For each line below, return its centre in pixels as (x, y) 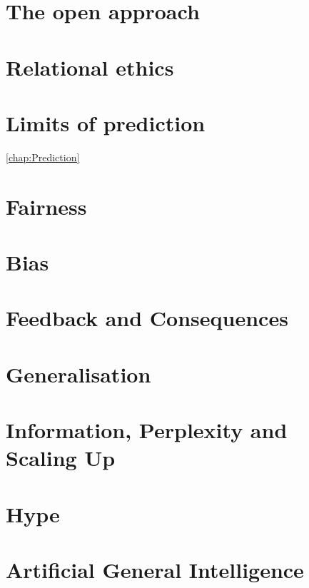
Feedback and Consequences (147, 318)
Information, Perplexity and (147, 430)
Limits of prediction (106, 122)
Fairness (46, 206)
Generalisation (78, 374)
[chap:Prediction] (43, 157)
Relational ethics (90, 67)
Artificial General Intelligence (155, 570)
